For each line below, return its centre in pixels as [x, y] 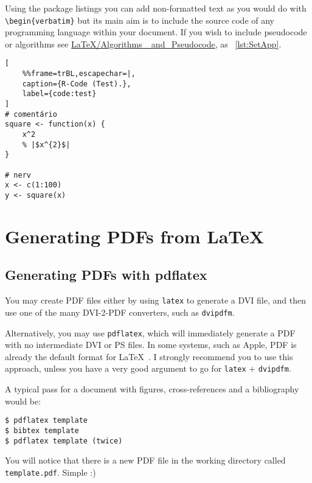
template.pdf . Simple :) [50, 472]
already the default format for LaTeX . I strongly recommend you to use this [149, 356]
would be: [23, 401]
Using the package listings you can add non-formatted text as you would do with [156, 8]
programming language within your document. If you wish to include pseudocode [156, 32]
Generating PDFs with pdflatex [106, 275]
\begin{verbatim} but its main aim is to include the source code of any [140, 20]
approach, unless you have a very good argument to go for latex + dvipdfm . [148, 368]
